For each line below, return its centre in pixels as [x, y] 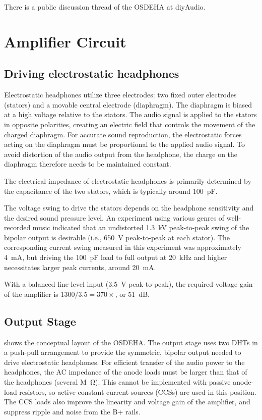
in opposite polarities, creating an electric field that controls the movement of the [130, 124]
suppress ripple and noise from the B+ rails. [72, 411]
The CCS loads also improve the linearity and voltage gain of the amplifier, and [127, 402]
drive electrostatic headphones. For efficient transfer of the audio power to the [124, 362]
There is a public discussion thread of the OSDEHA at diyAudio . [105, 7]
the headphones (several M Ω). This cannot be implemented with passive [117, 382]
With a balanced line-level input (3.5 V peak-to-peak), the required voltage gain [128, 284]
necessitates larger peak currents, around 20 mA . [80, 267]
